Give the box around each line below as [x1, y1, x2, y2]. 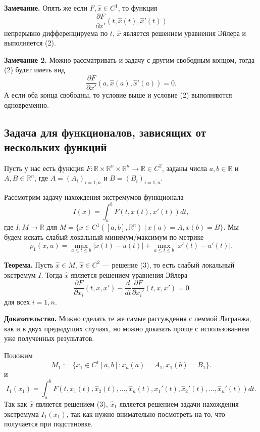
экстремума [4, 408, 39, 419]
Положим [4, 350, 33, 361]
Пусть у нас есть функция [4, 162, 84, 173]
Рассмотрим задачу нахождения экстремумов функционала [4, 192, 184, 202]
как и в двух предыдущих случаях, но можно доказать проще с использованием [4, 323, 249, 333]
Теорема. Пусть [4, 259, 54, 270]
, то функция [118, 3, 158, 13]
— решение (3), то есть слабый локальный [102, 259, 235, 270]
